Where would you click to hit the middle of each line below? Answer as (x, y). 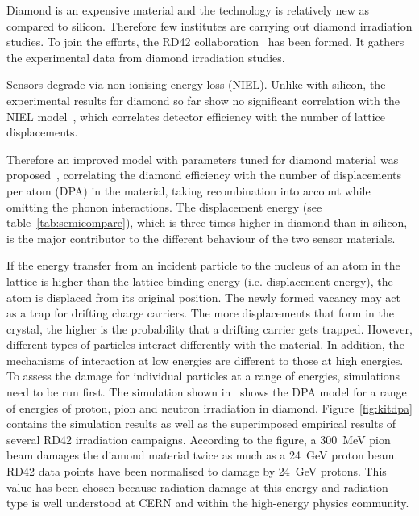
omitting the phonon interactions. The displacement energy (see (164, 206)
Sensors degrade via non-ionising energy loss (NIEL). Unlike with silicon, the (196, 84)
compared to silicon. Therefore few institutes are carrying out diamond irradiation (209, 25)
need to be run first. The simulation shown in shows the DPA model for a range (207, 392)
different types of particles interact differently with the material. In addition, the (205, 344)
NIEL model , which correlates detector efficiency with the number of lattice (196, 116)
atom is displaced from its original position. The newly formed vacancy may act (203, 297)
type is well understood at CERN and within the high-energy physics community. (208, 503)
